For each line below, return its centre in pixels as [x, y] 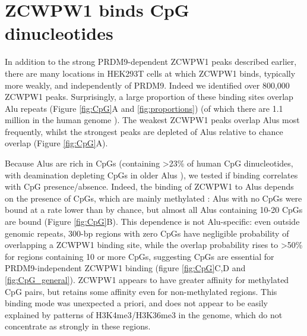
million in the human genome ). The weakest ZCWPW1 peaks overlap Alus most [152, 120]
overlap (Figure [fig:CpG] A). [56, 143]
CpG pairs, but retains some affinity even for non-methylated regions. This [141, 291]
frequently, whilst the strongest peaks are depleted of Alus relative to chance [144, 131]
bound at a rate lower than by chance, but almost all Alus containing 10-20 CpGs [154, 210]
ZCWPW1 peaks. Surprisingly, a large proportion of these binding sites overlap [149, 97]
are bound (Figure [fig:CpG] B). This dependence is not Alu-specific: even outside [152, 222]
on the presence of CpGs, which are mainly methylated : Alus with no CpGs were [153, 198]
